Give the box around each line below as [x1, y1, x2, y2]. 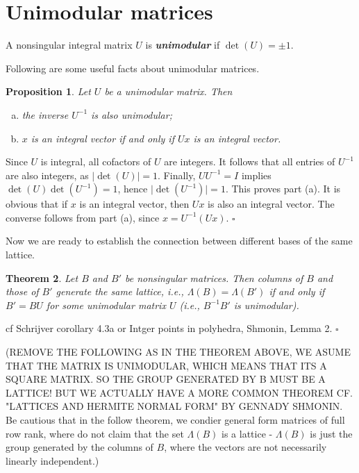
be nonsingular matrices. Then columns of [125, 270, 303, 285]
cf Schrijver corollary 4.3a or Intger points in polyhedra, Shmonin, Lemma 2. [6, 321, 333, 335]
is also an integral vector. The [208, 197, 335, 211]
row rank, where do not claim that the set [6, 426, 184, 440]
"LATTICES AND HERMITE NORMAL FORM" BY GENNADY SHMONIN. [6, 399, 343, 413]
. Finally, [158, 167, 196, 182]
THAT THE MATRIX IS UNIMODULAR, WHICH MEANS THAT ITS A [6, 358, 327, 372]
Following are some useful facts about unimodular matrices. [6, 60, 260, 75]
